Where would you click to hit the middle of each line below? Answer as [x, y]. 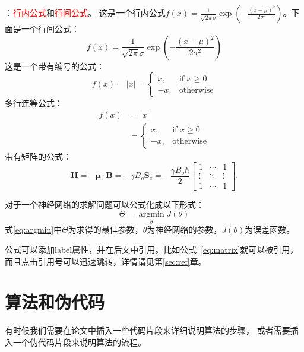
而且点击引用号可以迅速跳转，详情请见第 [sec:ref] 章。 [106, 261]
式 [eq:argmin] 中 [34, 229]
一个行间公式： [50, 28]
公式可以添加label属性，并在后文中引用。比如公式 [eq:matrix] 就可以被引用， [152, 249]
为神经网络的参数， [184, 229]
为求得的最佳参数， [105, 229]
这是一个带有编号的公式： [55, 66]
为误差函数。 [270, 229]
